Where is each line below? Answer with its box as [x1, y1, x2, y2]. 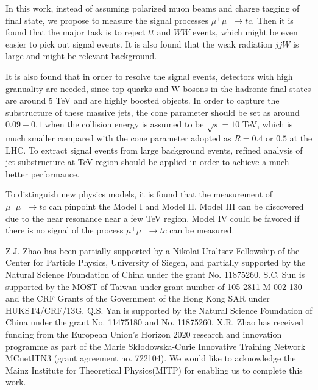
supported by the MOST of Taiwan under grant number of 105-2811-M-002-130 [5, 280, 302, 292]
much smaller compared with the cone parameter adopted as [5, 132, 231, 144]
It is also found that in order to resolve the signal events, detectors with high [5, 69, 293, 82]
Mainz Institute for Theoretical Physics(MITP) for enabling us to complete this [5, 363, 303, 376]
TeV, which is [242, 118, 293, 130]
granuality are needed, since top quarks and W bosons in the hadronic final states [5, 82, 311, 94]
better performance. [5, 167, 80, 180]
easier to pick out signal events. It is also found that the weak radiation [5, 37, 272, 50]
